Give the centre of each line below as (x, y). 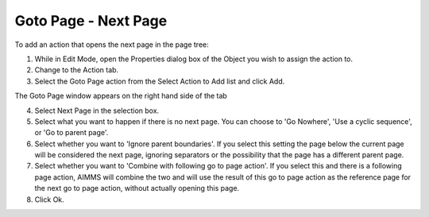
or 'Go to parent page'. (71, 133)
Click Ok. (50, 200)
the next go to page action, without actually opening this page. (137, 188)
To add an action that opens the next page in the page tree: (112, 45)
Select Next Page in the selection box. (97, 110)
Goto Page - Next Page (91, 21)
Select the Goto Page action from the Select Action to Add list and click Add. (160, 81)
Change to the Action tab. (77, 70)
